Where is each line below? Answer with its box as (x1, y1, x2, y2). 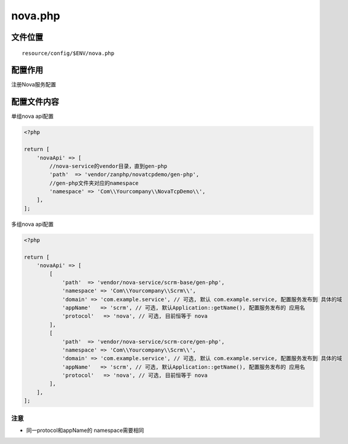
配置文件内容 (11, 97, 59, 107)
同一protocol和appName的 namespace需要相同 (26, 426, 144, 434)
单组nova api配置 (11, 112, 54, 120)
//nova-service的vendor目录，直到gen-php (49, 162, 167, 169)
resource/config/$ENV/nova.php (22, 50, 115, 57)
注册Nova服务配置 (11, 81, 57, 88)
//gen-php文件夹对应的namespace (49, 179, 139, 187)
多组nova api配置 (11, 220, 54, 228)
